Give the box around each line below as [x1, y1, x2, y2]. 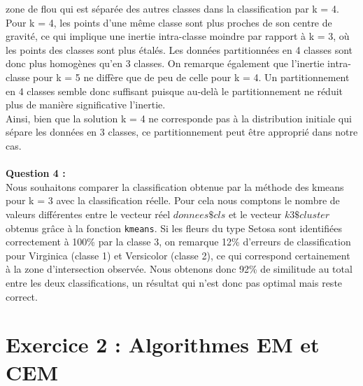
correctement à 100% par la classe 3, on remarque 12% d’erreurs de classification [6, 234, 351, 249]
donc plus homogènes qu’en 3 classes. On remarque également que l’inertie [6, 56, 325, 71]
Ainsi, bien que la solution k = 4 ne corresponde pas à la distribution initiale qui [6, 110, 352, 125]
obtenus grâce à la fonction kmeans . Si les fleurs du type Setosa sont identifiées [6, 220, 342, 235]
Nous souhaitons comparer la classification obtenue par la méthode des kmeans [6, 179, 344, 194]
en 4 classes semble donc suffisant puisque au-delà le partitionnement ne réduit [6, 83, 343, 98]
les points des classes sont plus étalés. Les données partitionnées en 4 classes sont [6, 42, 353, 57]
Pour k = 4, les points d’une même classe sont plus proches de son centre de [6, 15, 332, 29]
